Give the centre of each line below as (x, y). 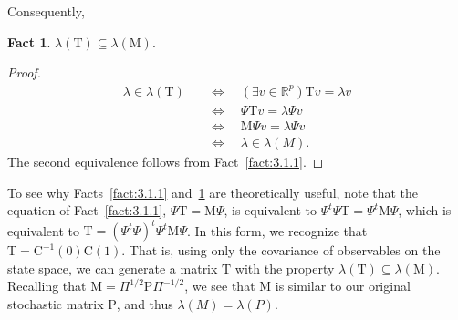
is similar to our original (343, 286)
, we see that (220, 286)
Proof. (24, 72)
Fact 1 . (29, 41)
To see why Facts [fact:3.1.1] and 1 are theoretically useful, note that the (213, 192)
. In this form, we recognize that (277, 230)
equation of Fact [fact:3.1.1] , (87, 210)
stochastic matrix (56, 303)
